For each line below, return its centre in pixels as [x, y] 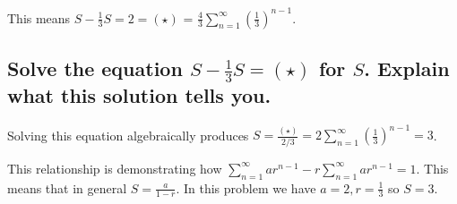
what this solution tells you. [139, 95]
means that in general [67, 187]
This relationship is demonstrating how [115, 168]
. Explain [407, 68]
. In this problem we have [246, 187]
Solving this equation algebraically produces [128, 135]
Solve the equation [95, 68]
